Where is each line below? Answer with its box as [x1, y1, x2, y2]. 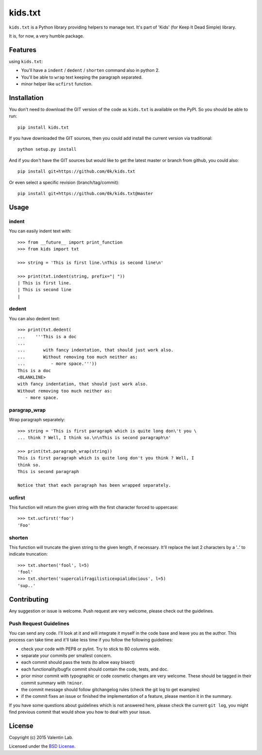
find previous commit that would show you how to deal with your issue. [9, 709, 151, 715]
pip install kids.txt [17, 124, 69, 130]
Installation [9, 94, 44, 102]
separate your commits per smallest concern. [21, 653, 112, 658]
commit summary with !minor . [21, 680, 83, 686]
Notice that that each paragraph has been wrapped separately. [17, 482, 171, 488]
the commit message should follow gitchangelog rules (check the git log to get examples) [21, 687, 200, 692]
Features [9, 46, 36, 54]
